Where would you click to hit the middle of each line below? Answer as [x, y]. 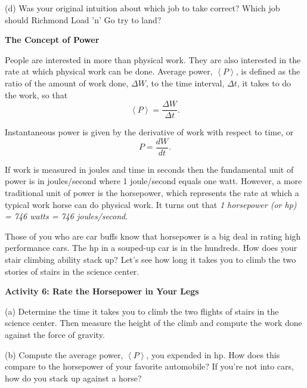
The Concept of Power [52, 40]
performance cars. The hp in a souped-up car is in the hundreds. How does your [151, 248]
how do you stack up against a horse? [73, 378]
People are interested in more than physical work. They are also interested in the [153, 59]
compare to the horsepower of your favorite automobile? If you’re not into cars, [149, 366]
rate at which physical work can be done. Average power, [109, 71]
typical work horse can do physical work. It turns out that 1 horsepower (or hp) [151, 204]
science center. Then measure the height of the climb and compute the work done [153, 323]
